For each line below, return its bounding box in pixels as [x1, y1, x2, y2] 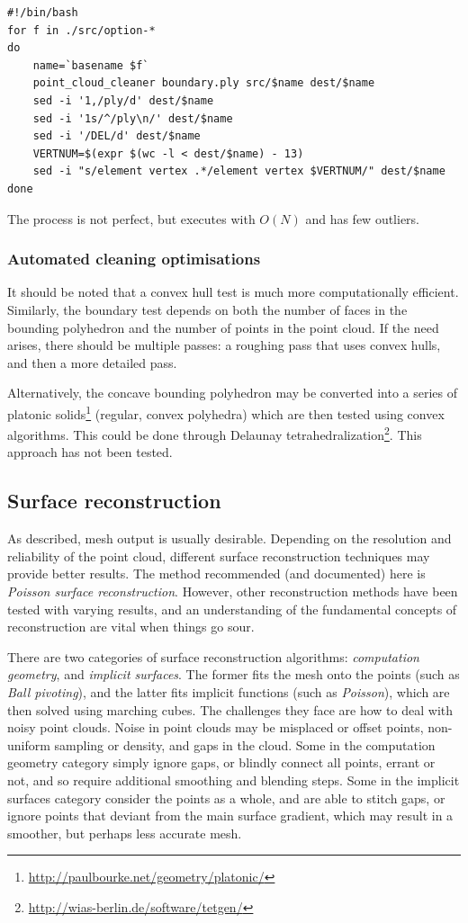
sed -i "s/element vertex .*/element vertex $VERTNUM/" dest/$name [32, 165, 445, 178]
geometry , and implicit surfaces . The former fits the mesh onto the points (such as [7, 665, 460, 684]
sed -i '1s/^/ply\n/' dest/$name [32, 112, 233, 125]
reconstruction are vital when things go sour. [7, 617, 255, 636]
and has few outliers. [305, 209, 420, 228]
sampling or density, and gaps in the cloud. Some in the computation [54, 735, 436, 754]
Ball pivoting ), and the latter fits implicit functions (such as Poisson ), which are [7, 682, 450, 701]
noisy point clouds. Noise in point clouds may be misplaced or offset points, [7, 718, 424, 737]
